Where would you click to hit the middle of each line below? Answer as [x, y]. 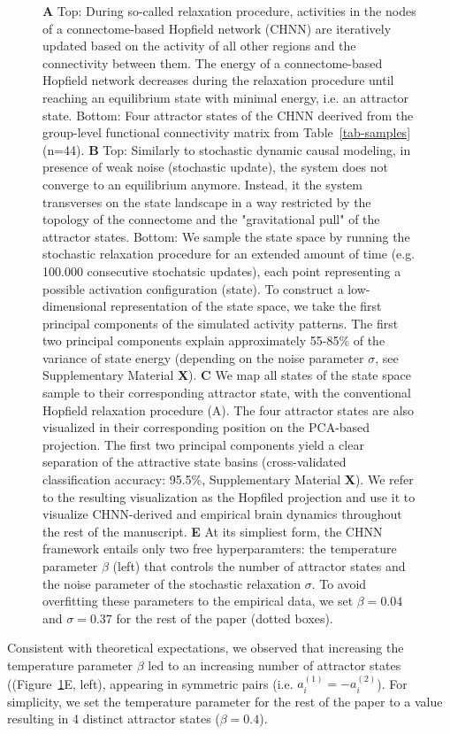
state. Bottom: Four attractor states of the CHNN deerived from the [228, 115]
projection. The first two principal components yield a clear [203, 444]
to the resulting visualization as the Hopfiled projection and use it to [229, 496]
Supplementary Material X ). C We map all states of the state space [227, 375]
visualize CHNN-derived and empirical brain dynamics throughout [222, 514]
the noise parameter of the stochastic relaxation [172, 583]
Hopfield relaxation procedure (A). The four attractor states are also [229, 409]
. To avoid [339, 583]
